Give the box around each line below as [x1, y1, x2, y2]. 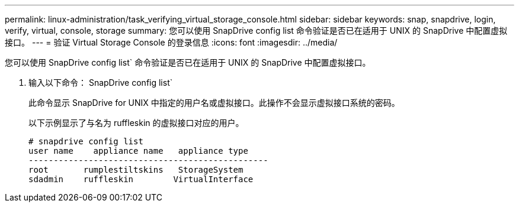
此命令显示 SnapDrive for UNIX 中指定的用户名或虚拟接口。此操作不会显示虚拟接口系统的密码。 [28, 98, 400, 108]
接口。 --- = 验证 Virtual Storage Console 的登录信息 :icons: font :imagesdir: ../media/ [5, 37, 338, 47]
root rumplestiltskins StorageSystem [28, 165, 244, 174]
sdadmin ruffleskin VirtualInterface [28, 174, 254, 184]
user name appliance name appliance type [28, 146, 248, 156]
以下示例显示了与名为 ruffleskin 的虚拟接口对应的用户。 [28, 118, 244, 128]
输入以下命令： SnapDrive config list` [28, 77, 173, 88]
